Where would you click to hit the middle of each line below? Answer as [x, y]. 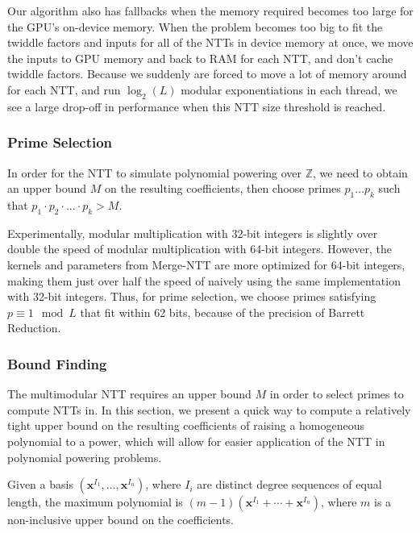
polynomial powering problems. [85, 457]
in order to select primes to [337, 394]
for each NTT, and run [64, 89]
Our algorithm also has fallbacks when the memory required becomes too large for [210, 10]
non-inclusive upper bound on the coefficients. [121, 520]
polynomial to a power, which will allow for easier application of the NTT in [196, 441]
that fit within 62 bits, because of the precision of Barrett [222, 312]
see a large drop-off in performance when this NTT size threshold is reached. [197, 106]
